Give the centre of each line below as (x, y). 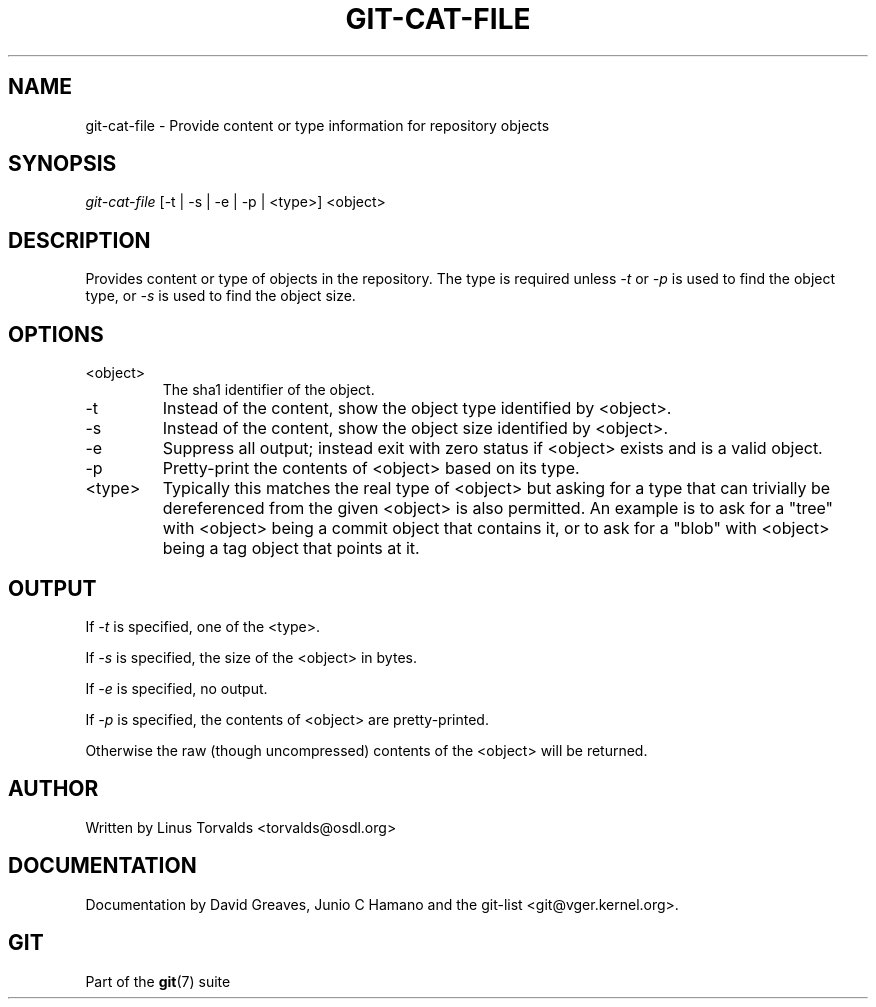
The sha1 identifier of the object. (268, 390)
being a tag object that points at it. (291, 548)
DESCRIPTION (79, 240)
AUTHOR (53, 789)
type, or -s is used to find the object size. (220, 296)
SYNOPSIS (62, 164)
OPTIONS (56, 334)
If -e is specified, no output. (176, 688)
